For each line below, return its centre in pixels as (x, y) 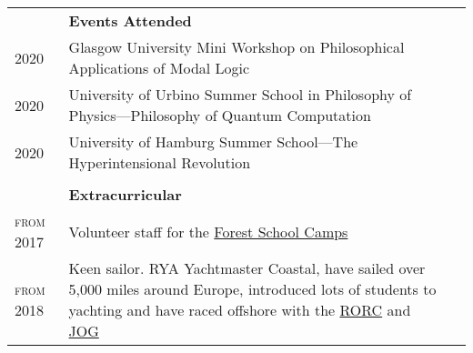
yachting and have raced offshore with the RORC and (240, 310)
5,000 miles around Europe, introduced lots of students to (252, 289)
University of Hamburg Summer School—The (213, 141)
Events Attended (130, 20)
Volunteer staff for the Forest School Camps (208, 231)
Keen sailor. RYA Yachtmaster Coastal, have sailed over (247, 268)
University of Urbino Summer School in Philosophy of (240, 94)
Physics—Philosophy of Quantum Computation (220, 115)
